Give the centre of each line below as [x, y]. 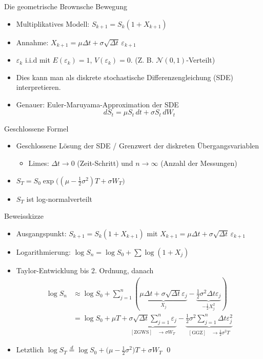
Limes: [39, 163]
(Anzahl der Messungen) [199, 163]
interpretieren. [38, 87]
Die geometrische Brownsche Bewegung [66, 6]
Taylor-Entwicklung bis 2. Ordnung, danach [85, 270]
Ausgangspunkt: [41, 233]
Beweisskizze [24, 216]
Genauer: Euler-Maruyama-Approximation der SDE [97, 104]
